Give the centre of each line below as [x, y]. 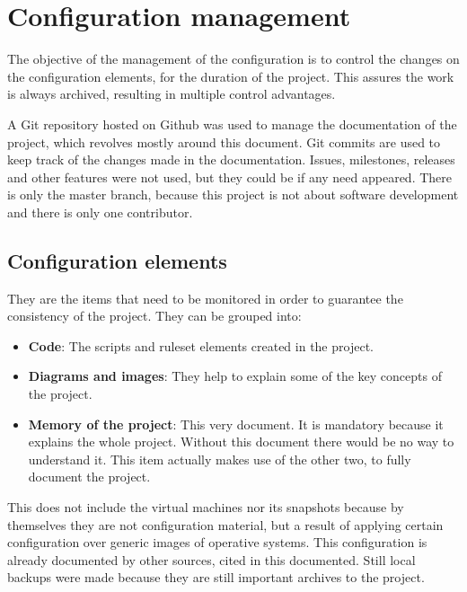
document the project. [89, 477]
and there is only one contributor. [100, 212]
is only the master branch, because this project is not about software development [233, 194]
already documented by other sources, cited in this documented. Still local [211, 559]
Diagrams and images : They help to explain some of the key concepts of [235, 376]
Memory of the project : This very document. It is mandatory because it [236, 424]
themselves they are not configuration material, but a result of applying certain [225, 524]
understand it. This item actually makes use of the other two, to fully [220, 459]
